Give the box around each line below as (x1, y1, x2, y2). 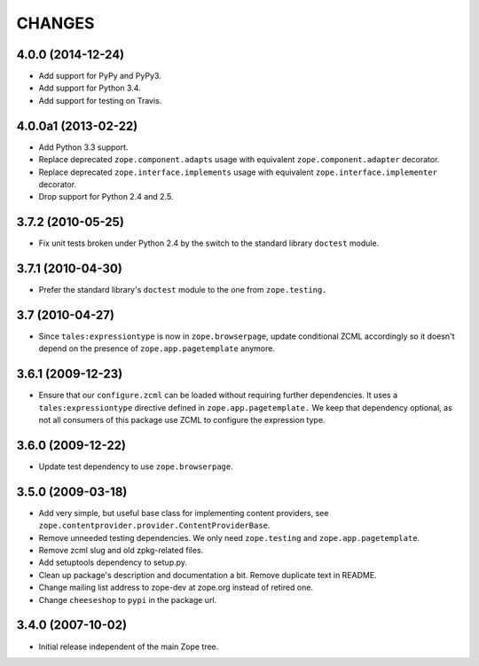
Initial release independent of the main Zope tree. (38, 641, 219, 652)
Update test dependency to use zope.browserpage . (38, 461, 234, 472)
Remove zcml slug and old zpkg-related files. (38, 545, 204, 556)
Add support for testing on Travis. (38, 95, 162, 106)
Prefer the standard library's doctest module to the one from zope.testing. (38, 285, 327, 295)
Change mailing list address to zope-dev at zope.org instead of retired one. (38, 582, 314, 593)
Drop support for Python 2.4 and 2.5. (38, 192, 174, 202)
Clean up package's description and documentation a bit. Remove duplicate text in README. (38, 569, 377, 580)
